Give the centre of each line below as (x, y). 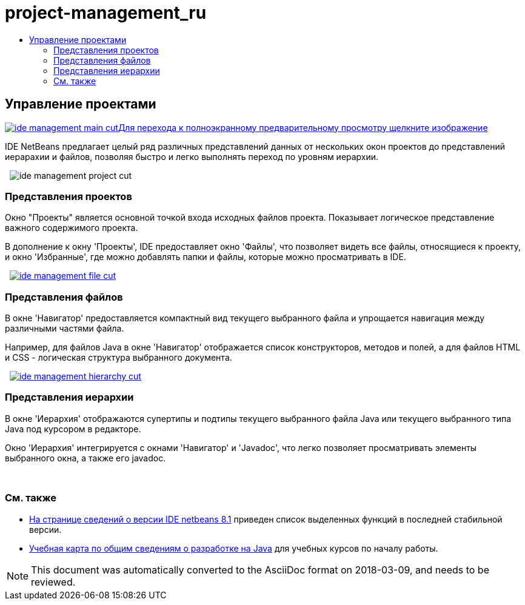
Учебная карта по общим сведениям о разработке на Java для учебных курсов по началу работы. (234, 548)
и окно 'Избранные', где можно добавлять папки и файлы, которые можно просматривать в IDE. (206, 257)
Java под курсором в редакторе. (73, 429)
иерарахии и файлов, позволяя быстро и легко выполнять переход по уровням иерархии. (192, 156)
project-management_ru (106, 13)
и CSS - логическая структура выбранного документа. (119, 358)
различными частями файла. (65, 329)
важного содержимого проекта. (72, 228)
